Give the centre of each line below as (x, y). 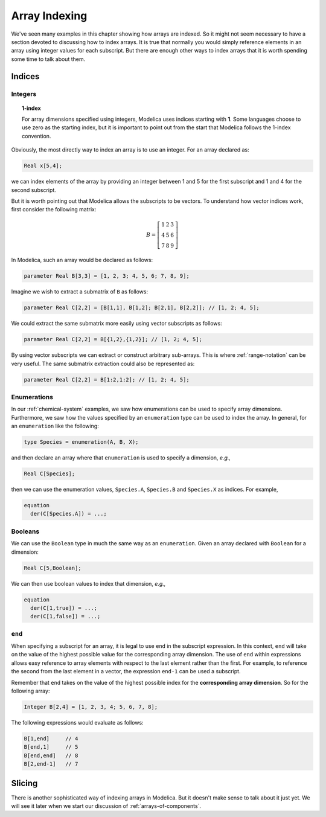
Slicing (24, 783)
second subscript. (34, 190)
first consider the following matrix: (54, 210)
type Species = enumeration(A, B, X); (81, 442)
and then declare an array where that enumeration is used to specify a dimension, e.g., (121, 458)
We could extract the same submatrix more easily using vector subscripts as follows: (117, 324)
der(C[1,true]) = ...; (64, 608)
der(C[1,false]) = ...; (66, 617)
